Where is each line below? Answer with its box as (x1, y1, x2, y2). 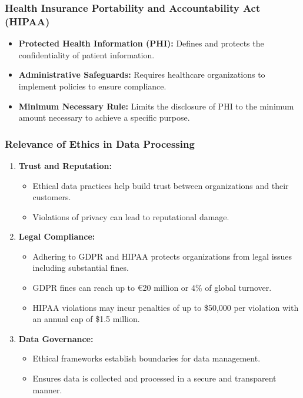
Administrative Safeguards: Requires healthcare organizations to (18, 68, 265, 81)
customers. (32, 191, 71, 203)
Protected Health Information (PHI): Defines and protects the (18, 37, 264, 49)
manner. (32, 383, 62, 396)
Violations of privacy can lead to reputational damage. (32, 210, 229, 223)
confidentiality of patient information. (18, 48, 155, 61)
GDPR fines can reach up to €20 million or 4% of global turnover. (32, 281, 272, 294)
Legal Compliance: (18, 230, 95, 243)
